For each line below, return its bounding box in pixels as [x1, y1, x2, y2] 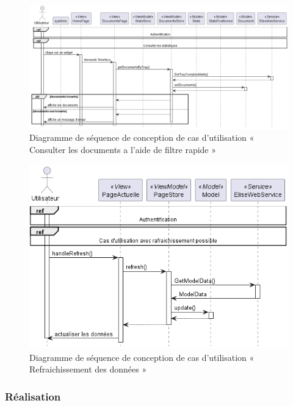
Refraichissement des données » [29, 363, 147, 376]
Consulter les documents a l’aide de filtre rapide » [29, 143, 217, 155]
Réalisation [5, 388, 61, 404]
